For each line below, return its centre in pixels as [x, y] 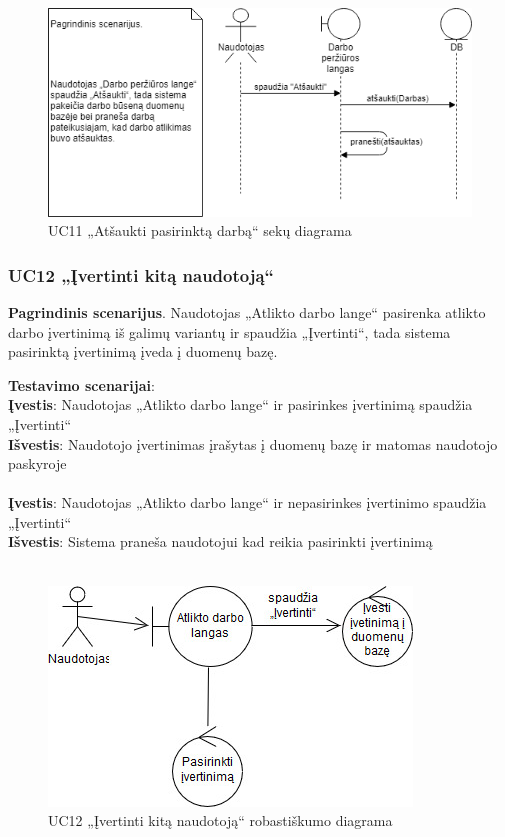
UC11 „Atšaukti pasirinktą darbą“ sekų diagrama [200, 230]
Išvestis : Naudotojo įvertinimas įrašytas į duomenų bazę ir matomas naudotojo [253, 443]
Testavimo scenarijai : [81, 384]
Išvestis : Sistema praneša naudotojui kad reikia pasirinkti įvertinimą [220, 541]
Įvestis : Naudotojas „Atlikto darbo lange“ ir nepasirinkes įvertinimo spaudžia [247, 502]
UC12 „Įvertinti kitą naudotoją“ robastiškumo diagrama [220, 820]
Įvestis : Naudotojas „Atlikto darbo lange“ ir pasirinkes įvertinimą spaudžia [240, 404]
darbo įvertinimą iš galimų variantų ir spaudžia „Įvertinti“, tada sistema [229, 331]
